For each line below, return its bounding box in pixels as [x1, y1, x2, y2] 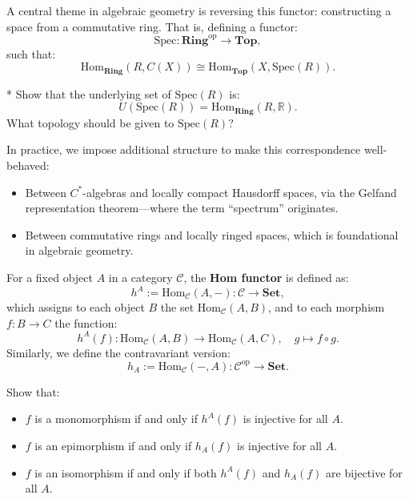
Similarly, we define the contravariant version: [6, 344, 231, 360]
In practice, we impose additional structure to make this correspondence [6, 141, 361, 158]
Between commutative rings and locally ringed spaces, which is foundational [25, 226, 399, 243]
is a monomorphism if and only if [34, 410, 198, 427]
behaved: [6, 156, 50, 173]
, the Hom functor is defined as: [183, 268, 349, 285]
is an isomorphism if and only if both [34, 464, 217, 481]
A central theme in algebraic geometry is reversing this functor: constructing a [6, 2, 391, 18]
